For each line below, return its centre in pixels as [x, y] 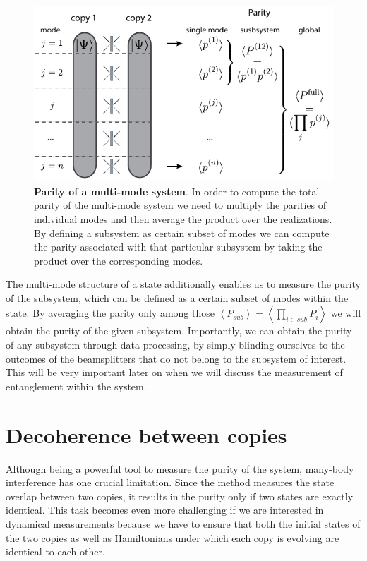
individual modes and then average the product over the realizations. [183, 218]
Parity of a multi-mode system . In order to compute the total [177, 191]
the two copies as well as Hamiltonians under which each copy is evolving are [173, 537]
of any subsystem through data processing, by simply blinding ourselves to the [175, 345]
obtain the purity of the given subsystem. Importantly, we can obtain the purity [179, 331]
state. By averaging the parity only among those [110, 313]
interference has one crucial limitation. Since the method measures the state [170, 482]
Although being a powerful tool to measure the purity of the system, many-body [180, 468]
